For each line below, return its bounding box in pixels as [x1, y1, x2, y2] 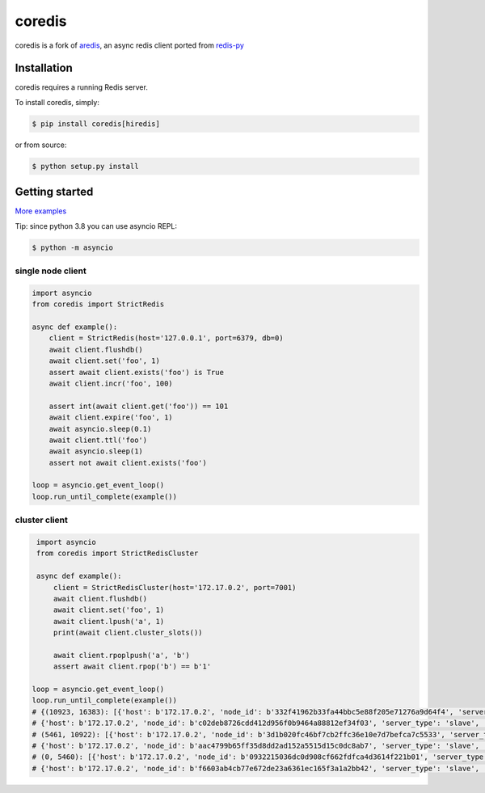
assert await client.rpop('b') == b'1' [53, 662, 212, 671]
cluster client [15, 514, 68, 525]
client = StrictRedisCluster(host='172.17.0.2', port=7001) [53, 583, 297, 592]
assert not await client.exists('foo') [48, 458, 208, 467]
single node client [15, 265, 86, 276]
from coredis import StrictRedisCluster [36, 549, 199, 558]
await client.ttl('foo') [48, 435, 148, 445]
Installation [15, 61, 73, 75]
